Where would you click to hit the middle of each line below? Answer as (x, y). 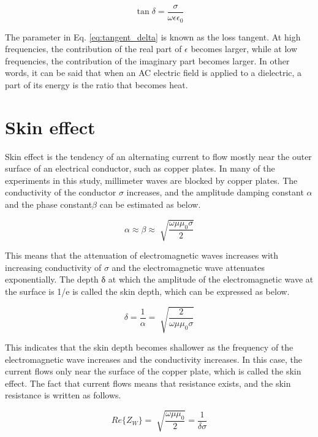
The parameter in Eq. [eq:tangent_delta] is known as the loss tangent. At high (153, 36)
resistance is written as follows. (63, 395)
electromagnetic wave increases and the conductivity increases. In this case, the (154, 359)
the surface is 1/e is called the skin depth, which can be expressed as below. (147, 291)
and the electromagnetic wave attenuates (188, 267)
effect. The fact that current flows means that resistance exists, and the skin (148, 383)
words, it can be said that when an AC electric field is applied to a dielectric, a (153, 73)
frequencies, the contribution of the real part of (93, 49)
